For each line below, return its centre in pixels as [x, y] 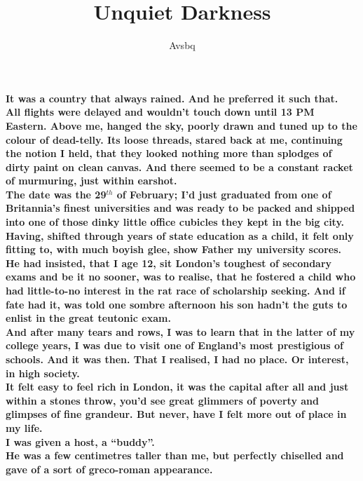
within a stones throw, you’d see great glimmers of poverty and [162, 400]
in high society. [43, 373]
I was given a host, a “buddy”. [80, 441]
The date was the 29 [56, 194]
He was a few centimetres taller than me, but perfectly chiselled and [175, 455]
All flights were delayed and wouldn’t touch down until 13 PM [160, 112]
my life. [24, 427]
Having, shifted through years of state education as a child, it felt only [180, 235]
